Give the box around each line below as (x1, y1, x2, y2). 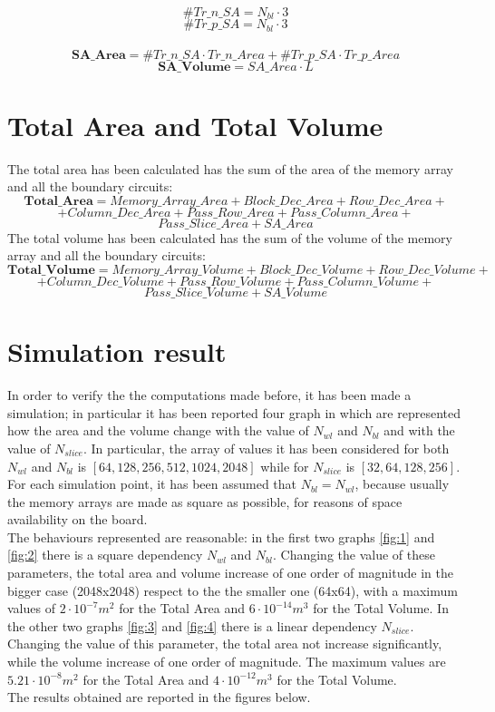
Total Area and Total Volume (7, 106, 383, 143)
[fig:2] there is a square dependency (7, 545, 203, 564)
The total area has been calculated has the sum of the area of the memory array (7, 159, 453, 178)
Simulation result (7, 333, 227, 370)
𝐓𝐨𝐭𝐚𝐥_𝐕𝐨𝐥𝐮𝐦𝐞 (7, 264, 95, 277)
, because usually (354, 474, 450, 493)
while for (260, 456, 309, 475)
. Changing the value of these (273, 545, 435, 564)
